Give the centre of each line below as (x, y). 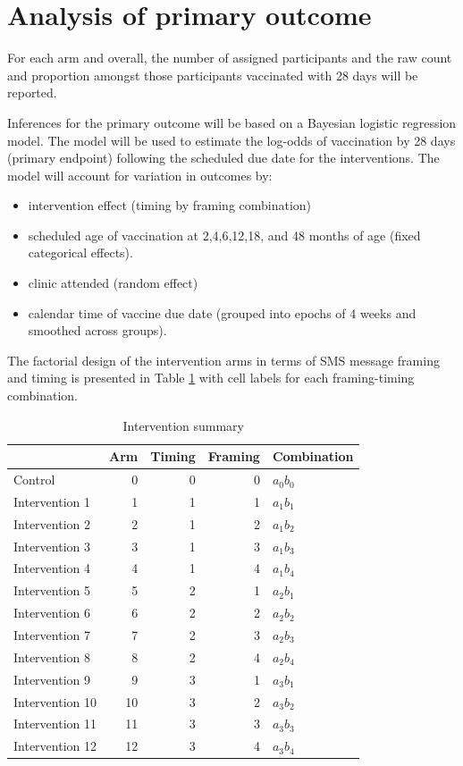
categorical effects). (80, 253)
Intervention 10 (55, 701)
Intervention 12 (55, 746)
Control (34, 480)
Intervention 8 (52, 657)
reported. (32, 93)
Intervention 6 (52, 613)
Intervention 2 (52, 523)
